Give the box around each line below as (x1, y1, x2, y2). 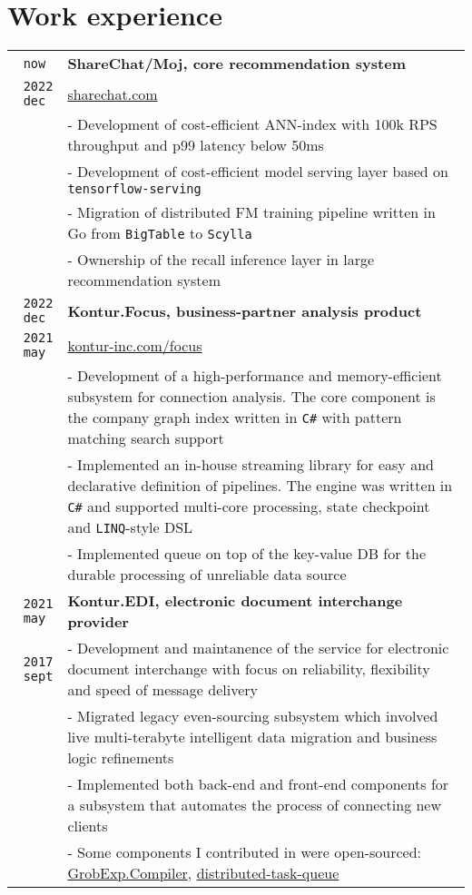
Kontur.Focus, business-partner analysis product (67, 300, 422, 321)
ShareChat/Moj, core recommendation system (67, 53, 406, 74)
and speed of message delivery (67, 679, 258, 701)
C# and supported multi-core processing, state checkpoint (67, 496, 430, 517)
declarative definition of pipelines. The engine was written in (67, 475, 453, 497)
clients (67, 815, 108, 837)
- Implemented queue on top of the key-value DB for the (67, 543, 427, 565)
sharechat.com (67, 83, 158, 104)
